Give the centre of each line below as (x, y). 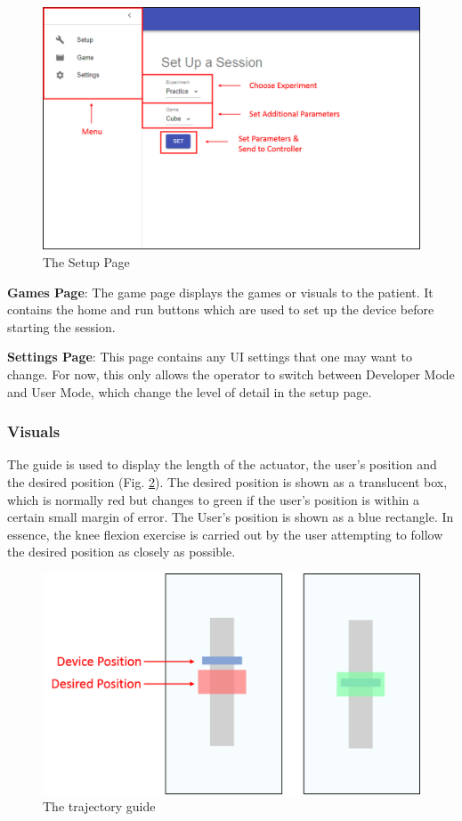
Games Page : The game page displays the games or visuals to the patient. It (220, 292)
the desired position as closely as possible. (122, 552)
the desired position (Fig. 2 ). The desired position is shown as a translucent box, (227, 482)
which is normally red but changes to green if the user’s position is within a (214, 499)
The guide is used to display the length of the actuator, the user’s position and (222, 464)
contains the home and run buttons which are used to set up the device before (221, 309)
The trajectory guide (99, 806)
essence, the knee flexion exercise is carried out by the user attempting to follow (225, 534)
